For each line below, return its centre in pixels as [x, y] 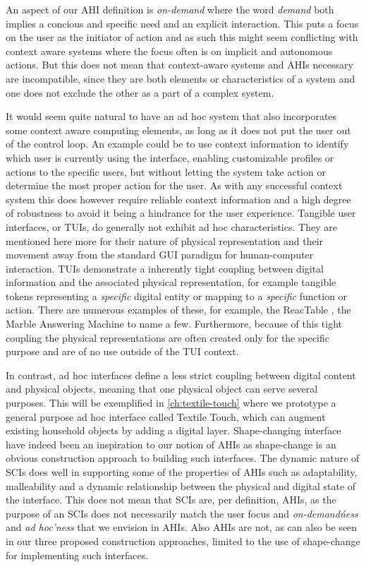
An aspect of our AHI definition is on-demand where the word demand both [170, 9]
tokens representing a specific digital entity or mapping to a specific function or [177, 296]
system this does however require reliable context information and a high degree [178, 199]
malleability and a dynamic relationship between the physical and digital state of [181, 485]
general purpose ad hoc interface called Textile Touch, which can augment [166, 416]
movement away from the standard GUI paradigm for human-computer [160, 255]
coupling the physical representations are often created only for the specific [168, 337]
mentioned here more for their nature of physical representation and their [165, 240]
